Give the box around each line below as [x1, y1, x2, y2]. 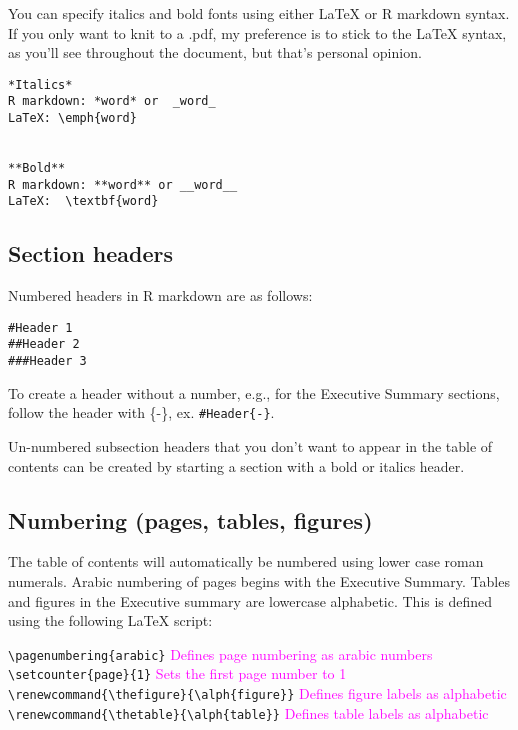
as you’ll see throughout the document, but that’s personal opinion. [8, 42, 422, 63]
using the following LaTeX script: [8, 610, 213, 631]
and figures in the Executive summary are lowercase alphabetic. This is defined [8, 590, 493, 611]
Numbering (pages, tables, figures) [8, 504, 373, 535]
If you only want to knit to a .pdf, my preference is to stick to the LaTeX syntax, [8, 22, 507, 43]
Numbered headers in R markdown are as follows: [8, 285, 313, 306]
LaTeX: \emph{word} [8, 111, 137, 126]
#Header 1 [8, 320, 73, 335]
